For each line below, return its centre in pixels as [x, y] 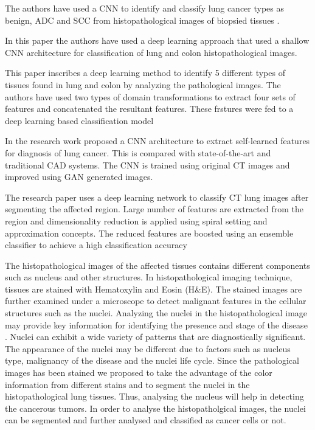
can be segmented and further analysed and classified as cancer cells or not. [146, 420]
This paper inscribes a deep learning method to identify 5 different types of [145, 73]
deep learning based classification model [79, 120]
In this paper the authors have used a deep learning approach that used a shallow [157, 40]
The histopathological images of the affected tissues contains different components [157, 265]
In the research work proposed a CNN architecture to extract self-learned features [157, 141]
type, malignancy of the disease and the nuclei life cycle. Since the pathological [152, 360]
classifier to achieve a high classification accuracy [96, 245]
